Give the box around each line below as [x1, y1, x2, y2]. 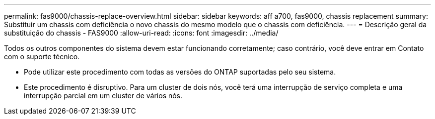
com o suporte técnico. [4, 52, 80, 61]
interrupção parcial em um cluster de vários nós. [24, 91, 183, 100]
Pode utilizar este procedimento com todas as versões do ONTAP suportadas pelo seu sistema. [24, 68, 336, 76]
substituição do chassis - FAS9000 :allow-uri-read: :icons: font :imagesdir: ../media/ [4, 29, 279, 37]
